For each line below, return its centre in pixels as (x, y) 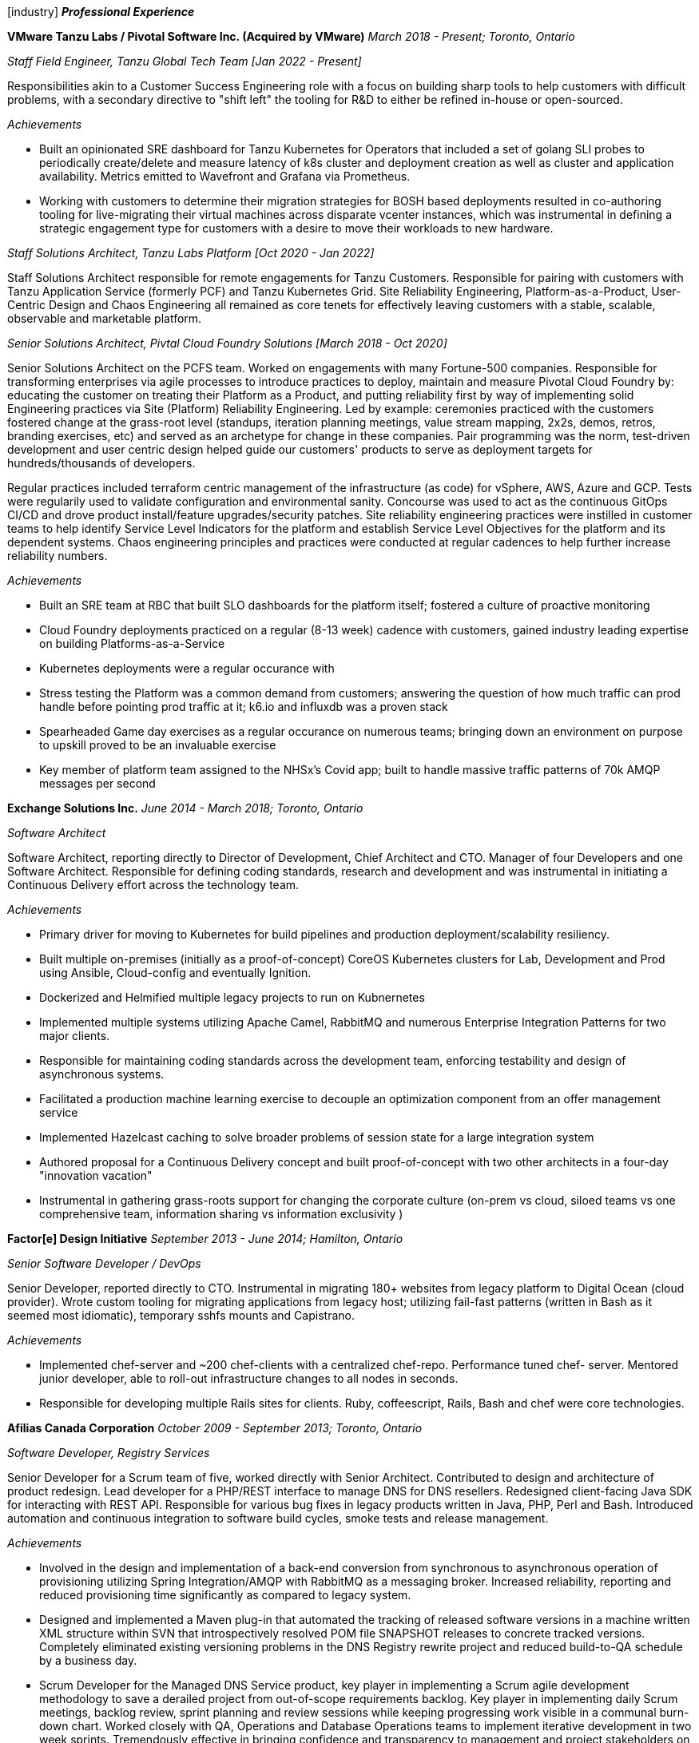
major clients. (75, 1036)
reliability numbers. (58, 556)
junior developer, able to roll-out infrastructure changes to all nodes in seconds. (249, 1378)
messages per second (97, 783)
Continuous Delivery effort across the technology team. (153, 885)
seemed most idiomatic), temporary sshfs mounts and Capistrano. (181, 1315)
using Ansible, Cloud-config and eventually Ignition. (175, 973)
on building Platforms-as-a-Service (132, 643)
